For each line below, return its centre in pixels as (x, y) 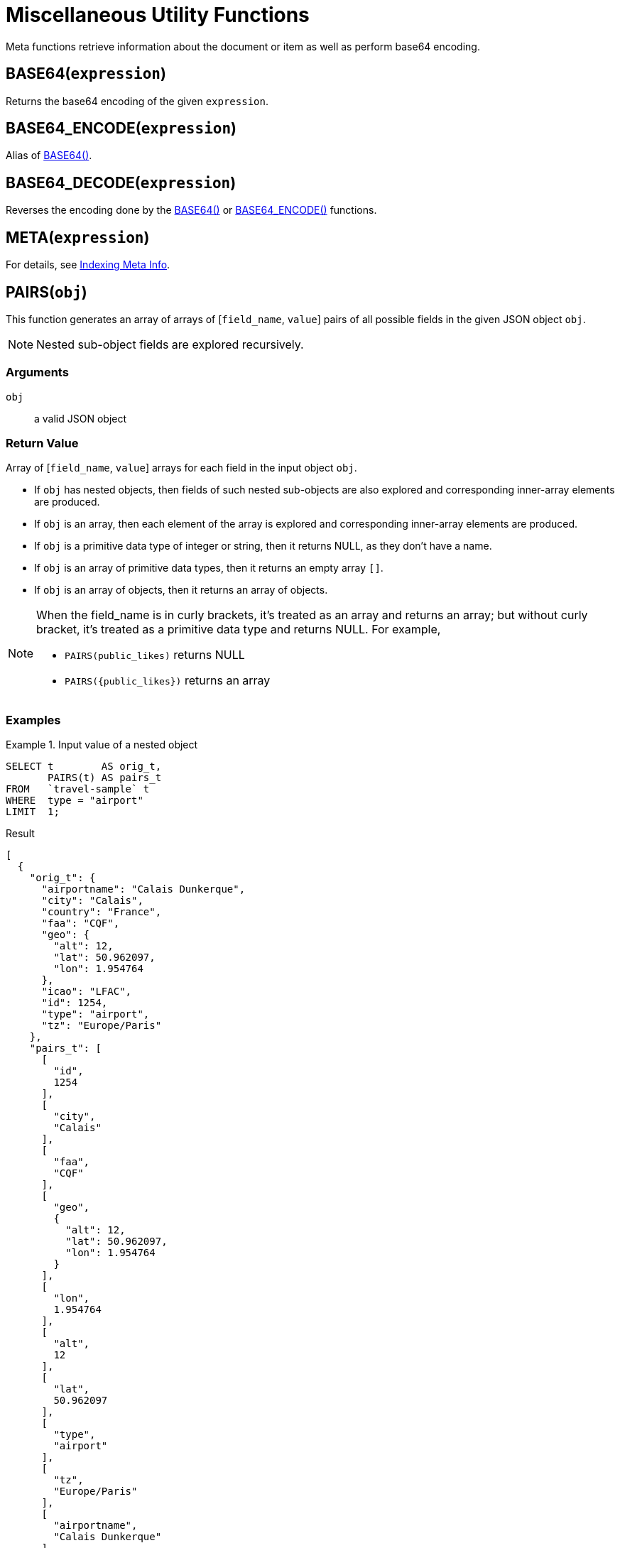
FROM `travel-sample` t (78, 789)
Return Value (42, 443)
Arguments (37, 372)
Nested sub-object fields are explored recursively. (170, 344)
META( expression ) (78, 237)
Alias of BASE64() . (49, 156)
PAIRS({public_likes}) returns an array (168, 681)
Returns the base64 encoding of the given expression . (137, 101)
